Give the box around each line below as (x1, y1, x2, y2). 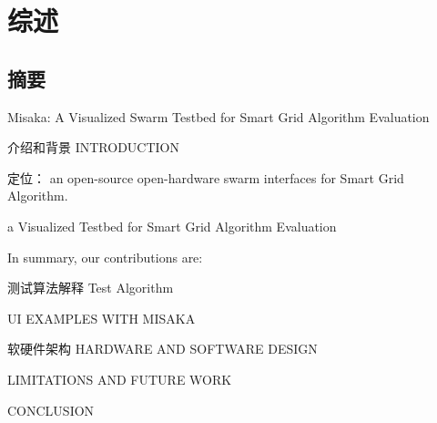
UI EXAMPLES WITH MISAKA (7, 308, 196, 327)
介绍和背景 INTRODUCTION (7, 138, 179, 157)
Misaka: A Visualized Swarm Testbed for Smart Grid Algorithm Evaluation (7, 107, 430, 126)
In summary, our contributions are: (7, 247, 203, 266)
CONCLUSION (7, 400, 95, 419)
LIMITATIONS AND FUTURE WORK (7, 369, 232, 388)
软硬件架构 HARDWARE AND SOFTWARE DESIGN (7, 339, 318, 358)
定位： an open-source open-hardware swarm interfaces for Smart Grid (7, 168, 404, 187)
